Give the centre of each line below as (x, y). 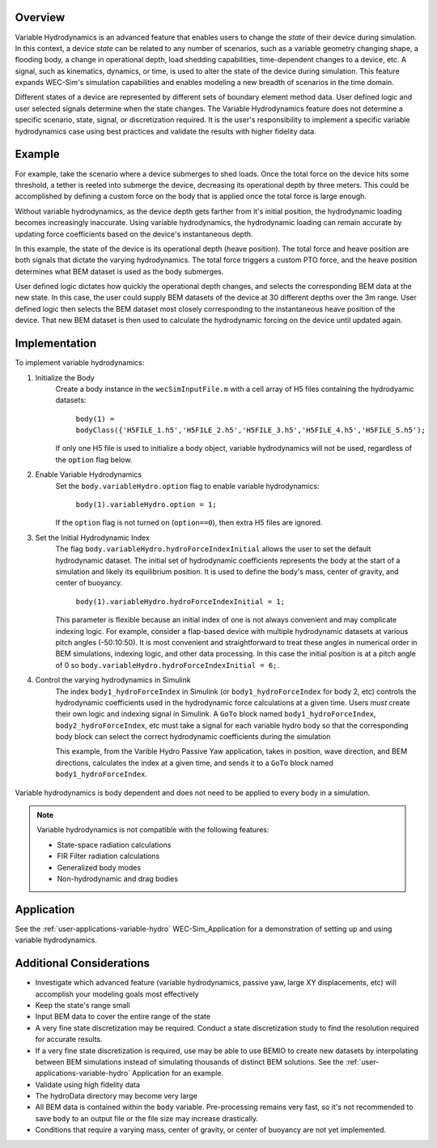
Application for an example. (178, 1074)
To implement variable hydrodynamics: (80, 363)
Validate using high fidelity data (88, 1084)
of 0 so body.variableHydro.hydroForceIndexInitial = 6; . (167, 665)
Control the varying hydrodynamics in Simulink (113, 680)
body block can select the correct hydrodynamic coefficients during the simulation (193, 737)
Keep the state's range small (83, 1005)
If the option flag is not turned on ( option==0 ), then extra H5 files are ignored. (189, 523)
